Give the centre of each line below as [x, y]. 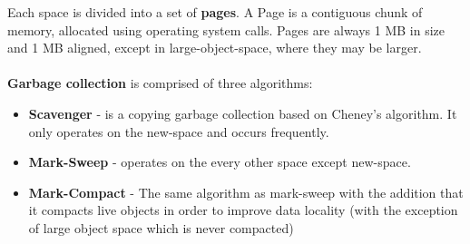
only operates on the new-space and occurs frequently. [179, 131]
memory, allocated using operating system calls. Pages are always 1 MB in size [226, 29]
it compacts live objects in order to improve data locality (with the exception [243, 210]
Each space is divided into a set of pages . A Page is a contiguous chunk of [215, 12]
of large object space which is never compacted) [161, 227]
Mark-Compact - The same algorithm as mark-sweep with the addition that [246, 192]
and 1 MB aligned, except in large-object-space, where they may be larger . [215, 48]
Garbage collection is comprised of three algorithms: [160, 83]
